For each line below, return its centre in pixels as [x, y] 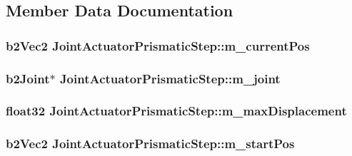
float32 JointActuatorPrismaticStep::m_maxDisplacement [176, 111]
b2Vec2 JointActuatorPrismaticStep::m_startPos [150, 144]
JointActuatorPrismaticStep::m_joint [170, 78]
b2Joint [28, 78]
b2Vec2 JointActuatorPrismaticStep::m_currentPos [158, 45]
